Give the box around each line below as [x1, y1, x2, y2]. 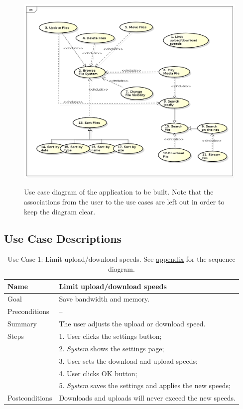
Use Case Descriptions [4, 230, 122, 246]
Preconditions [7, 306, 49, 316]
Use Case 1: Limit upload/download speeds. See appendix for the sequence [7, 254, 236, 264]
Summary [7, 318, 37, 329]
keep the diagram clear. [24, 206, 96, 216]
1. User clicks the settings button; [59, 331, 162, 341]
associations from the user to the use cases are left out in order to [24, 197, 225, 207]
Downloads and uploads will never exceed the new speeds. [59, 393, 236, 403]
